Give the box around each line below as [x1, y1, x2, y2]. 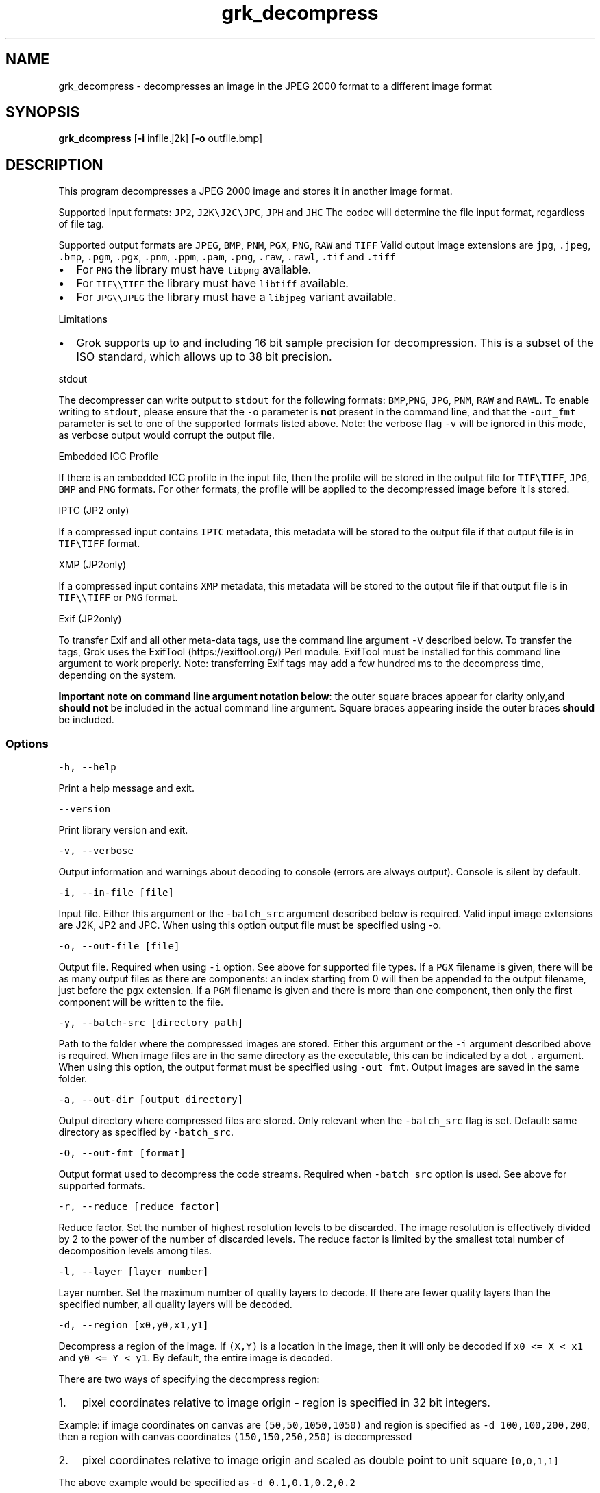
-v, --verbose [58, 845, 134, 857]
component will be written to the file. [58, 996, 224, 1008]
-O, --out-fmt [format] [58, 1148, 186, 1159]
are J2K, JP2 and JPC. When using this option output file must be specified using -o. [58, 919, 442, 932]
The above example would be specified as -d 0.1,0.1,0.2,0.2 [58, 1477, 355, 1489]
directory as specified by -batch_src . [58, 1126, 234, 1139]
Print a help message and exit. [58, 782, 195, 794]
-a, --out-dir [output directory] [58, 1094, 244, 1106]
